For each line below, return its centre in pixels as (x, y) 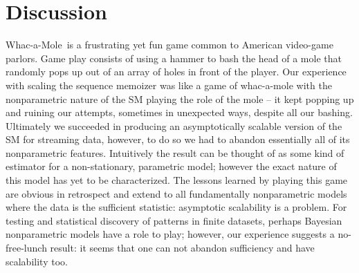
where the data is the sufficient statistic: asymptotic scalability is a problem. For (176, 207)
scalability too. (37, 261)
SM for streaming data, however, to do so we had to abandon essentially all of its (178, 139)
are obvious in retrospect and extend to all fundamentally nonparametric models (176, 193)
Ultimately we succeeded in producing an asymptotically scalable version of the (174, 125)
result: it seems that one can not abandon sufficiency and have (182, 248)
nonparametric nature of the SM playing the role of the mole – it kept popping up (180, 98)
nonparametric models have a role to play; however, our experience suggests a (170, 234)
